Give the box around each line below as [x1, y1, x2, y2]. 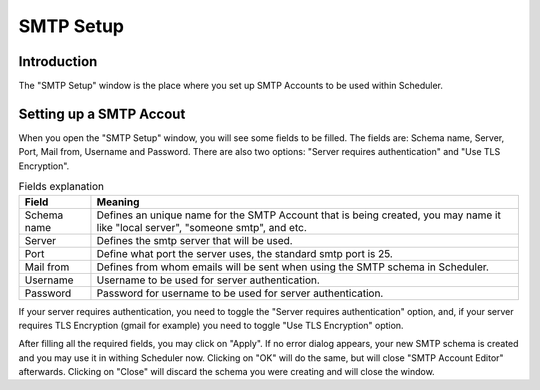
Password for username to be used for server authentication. [96, 286, 384, 300]
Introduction [18, 53, 98, 70]
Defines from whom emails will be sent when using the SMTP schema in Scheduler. [96, 260, 490, 274]
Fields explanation [18, 180, 105, 194]
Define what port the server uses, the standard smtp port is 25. [96, 246, 394, 260]
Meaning [96, 195, 140, 209]
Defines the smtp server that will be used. [96, 233, 294, 247]
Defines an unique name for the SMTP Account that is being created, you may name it [96, 208, 502, 222]
